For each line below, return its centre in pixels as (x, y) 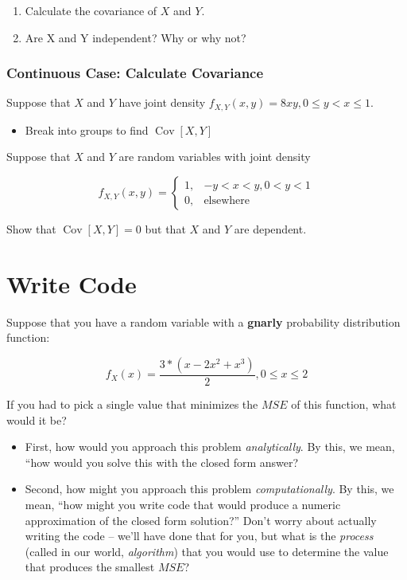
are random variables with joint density (215, 157)
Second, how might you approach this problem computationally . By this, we (209, 489)
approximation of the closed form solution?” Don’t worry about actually (201, 520)
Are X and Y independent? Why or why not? (136, 37)
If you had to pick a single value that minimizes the (132, 404)
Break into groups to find (87, 129)
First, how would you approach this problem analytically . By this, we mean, (210, 447)
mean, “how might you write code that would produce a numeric (183, 504)
